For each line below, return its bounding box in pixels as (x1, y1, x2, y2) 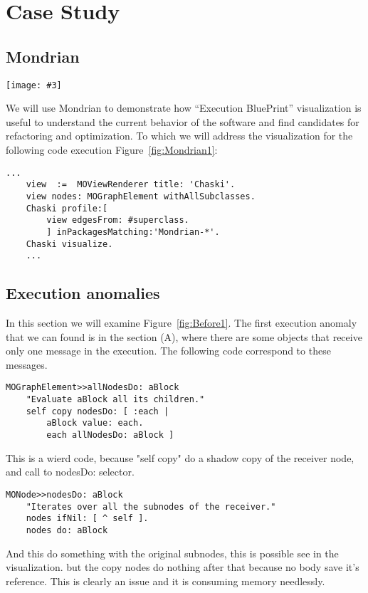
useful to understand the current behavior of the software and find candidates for (6, 114, 359, 129)
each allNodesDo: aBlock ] (46, 430, 174, 441)
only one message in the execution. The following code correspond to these (6, 343, 331, 358)
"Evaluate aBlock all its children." (26, 394, 205, 405)
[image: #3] (6, 80, 62, 90)
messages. (6, 357, 48, 372)
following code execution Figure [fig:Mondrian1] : (6, 142, 218, 157)
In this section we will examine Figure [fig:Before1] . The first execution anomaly (6, 315, 357, 330)
